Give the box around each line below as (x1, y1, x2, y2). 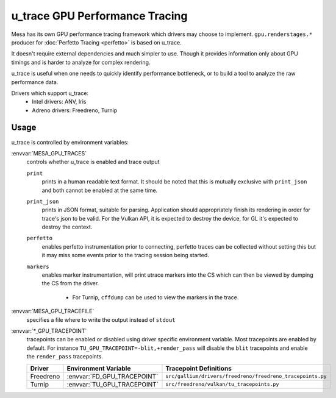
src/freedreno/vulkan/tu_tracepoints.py (165, 381, 279, 388)
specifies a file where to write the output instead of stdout (26, 316, 176, 323)
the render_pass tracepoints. (26, 353, 103, 360)
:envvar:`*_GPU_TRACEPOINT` (11, 327, 87, 335)
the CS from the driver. (41, 280, 99, 287)
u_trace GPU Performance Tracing (11, 9, 188, 23)
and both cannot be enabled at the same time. (41, 187, 158, 194)
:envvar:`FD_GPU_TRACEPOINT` (66, 372, 159, 380)
